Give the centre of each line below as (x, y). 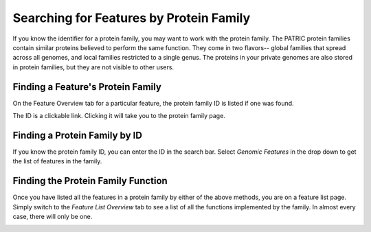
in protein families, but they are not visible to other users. (93, 67)
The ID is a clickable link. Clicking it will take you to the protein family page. (119, 116)
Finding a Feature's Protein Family (87, 87)
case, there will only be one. (53, 217)
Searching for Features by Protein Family (132, 18)
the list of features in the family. (57, 161)
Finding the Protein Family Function (90, 181)
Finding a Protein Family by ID (77, 135)
